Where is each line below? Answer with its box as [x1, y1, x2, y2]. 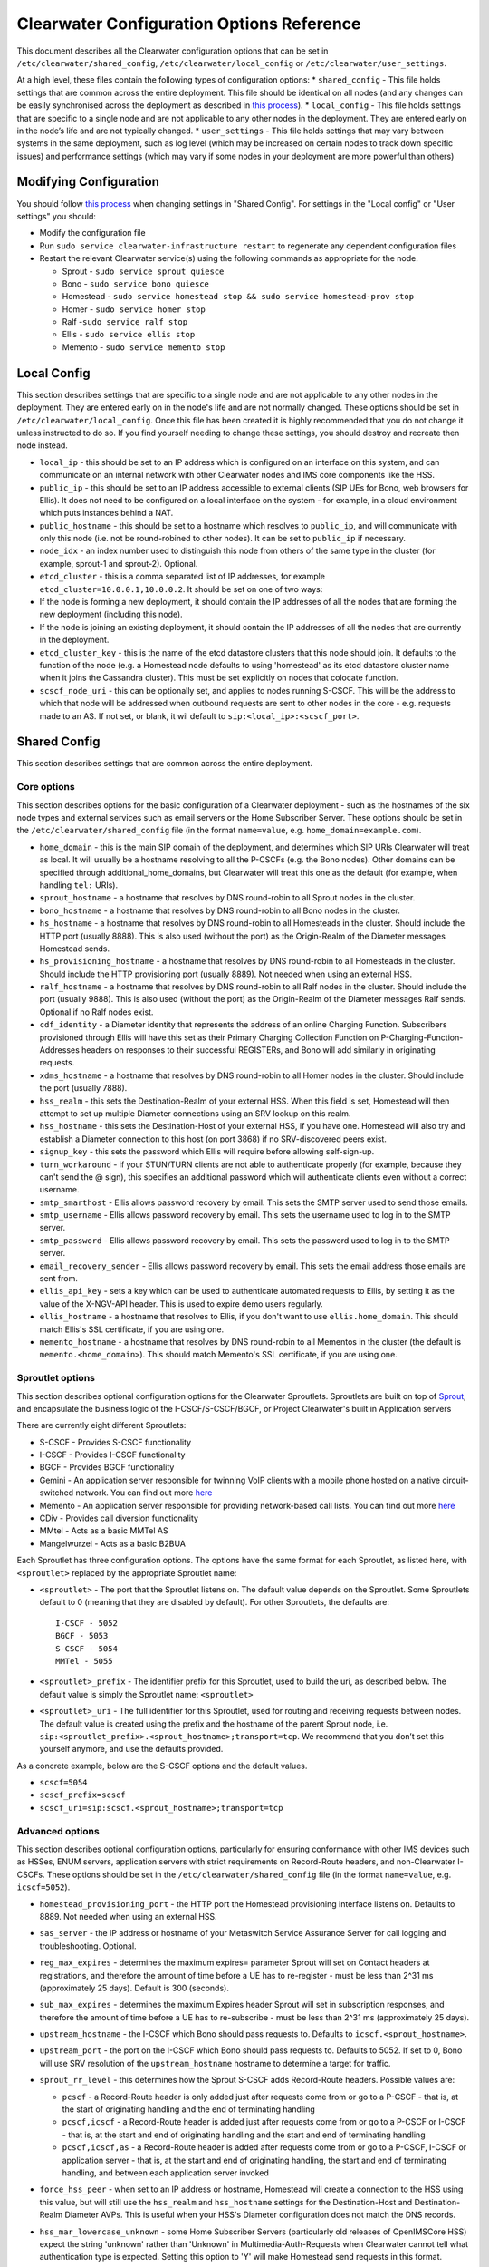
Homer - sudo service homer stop [62, 304, 206, 315]
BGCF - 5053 [55, 1630, 109, 1641]
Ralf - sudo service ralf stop [62, 316, 188, 327]
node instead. [16, 440, 68, 451]
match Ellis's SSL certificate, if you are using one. [39, 1324, 225, 1335]
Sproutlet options [16, 1372, 95, 1385]
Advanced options [16, 1824, 100, 1837]
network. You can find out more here [75, 1487, 213, 1498]
